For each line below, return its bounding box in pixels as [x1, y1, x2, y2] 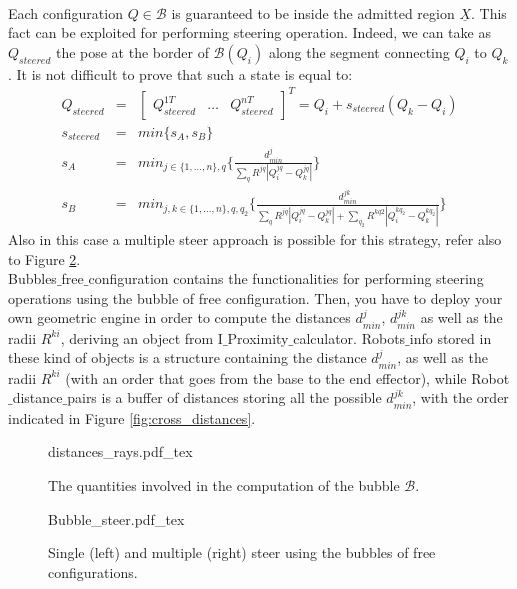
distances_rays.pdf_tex [48, 441, 193, 462]
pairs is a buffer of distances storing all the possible [67, 387, 382, 408]
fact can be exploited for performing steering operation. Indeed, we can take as [8, 22, 491, 43]
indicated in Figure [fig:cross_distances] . [8, 407, 256, 428]
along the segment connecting [268, 41, 450, 62]
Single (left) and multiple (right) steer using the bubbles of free [48, 542, 436, 563]
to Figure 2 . [8, 248, 81, 269]
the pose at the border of [55, 41, 209, 62]
